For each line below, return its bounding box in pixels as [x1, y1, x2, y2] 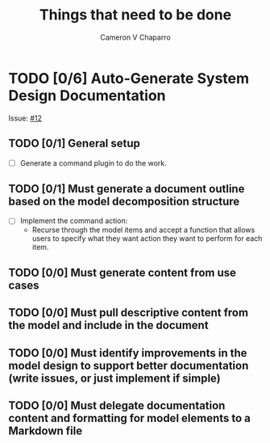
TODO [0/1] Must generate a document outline [8, 182, 245, 196]
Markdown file [8, 424, 83, 437]
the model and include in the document [8, 319, 209, 332]
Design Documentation [8, 86, 166, 104]
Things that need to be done [39, 6, 232, 24]
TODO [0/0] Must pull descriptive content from [8, 306, 248, 320]
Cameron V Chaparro [100, 32, 171, 42]
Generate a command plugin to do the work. [19, 158, 167, 167]
